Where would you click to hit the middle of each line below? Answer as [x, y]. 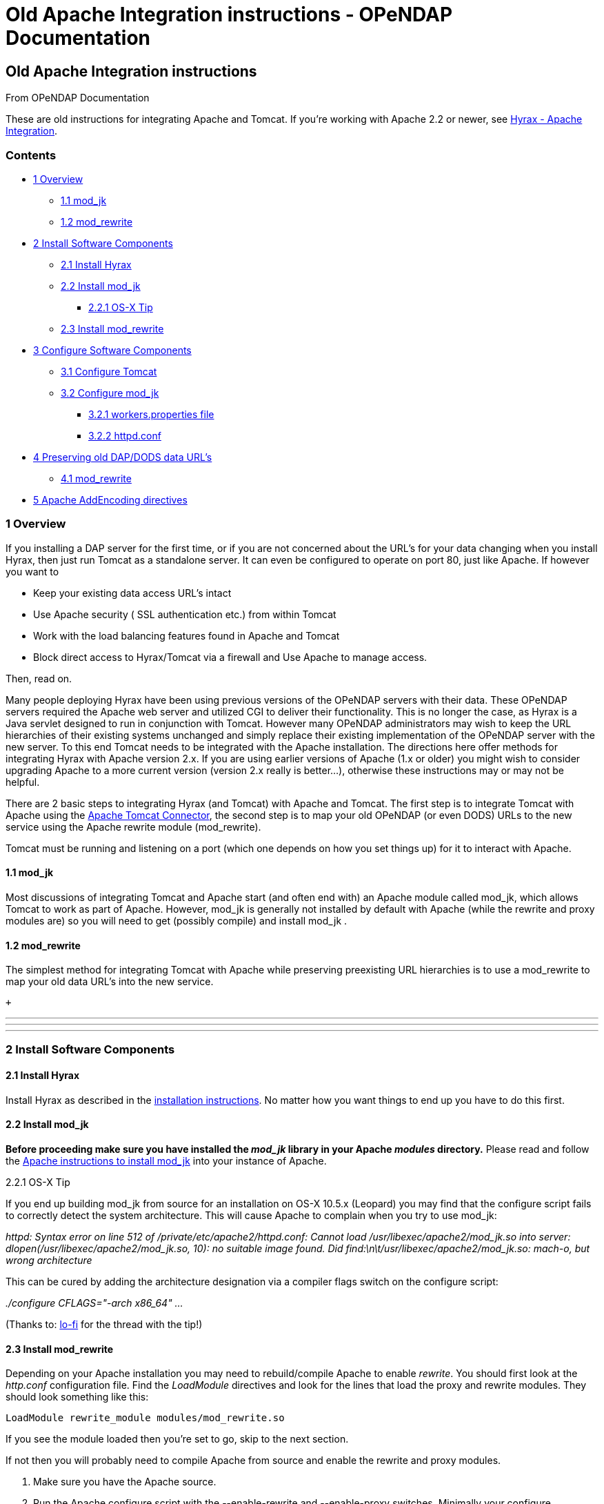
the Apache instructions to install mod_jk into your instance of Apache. [166, 1160]
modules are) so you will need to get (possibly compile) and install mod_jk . [177, 920]
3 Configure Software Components [112, 350]
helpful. [23, 782]
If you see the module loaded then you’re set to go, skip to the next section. [177, 1439]
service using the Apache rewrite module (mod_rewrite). [133, 827]
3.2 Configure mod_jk [110, 393]
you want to [32, 571]
